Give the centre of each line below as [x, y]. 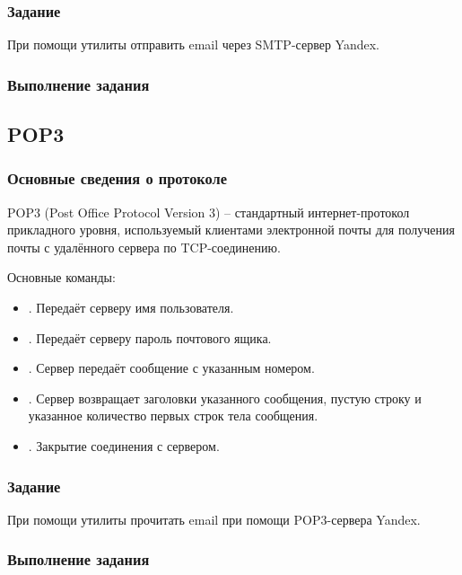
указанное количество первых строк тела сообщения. [173, 416]
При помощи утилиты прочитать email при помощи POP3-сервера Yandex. [214, 519]
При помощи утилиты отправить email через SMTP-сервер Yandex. [193, 44]
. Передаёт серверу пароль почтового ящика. [150, 337]
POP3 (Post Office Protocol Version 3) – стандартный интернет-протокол [209, 212]
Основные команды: [61, 277]
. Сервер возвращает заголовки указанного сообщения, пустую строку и [225, 398]
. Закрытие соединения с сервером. [124, 446]
